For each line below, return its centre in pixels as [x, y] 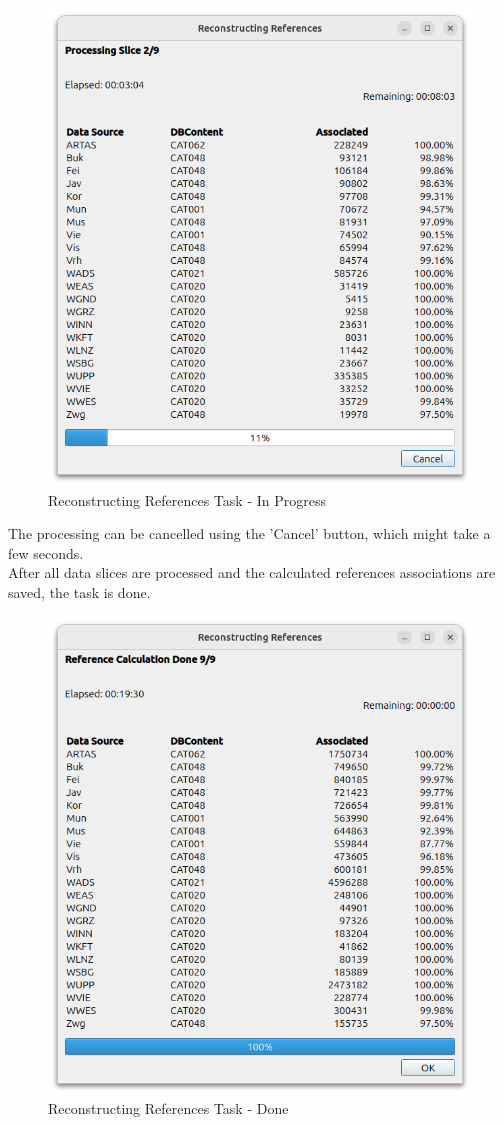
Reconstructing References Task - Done [168, 1108]
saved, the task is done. [79, 591]
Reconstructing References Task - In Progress [187, 499]
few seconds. [46, 552]
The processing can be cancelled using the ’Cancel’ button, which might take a [249, 533]
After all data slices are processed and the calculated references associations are [252, 572]
